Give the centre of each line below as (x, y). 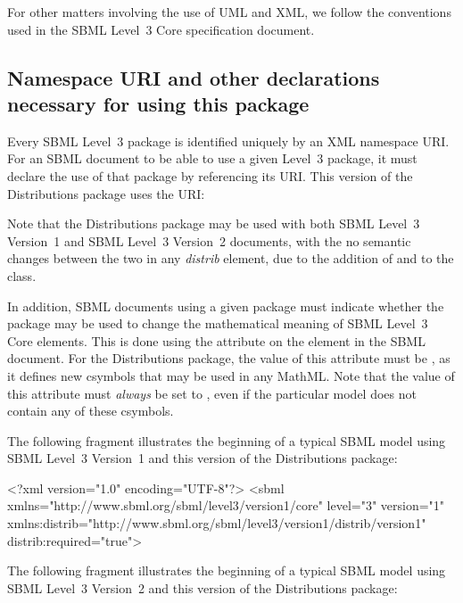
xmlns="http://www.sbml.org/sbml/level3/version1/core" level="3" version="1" (226, 505)
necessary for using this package (158, 103)
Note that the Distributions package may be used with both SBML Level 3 (214, 223)
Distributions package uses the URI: (106, 193)
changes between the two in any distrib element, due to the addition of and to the (231, 258)
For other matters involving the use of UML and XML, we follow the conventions (229, 12)
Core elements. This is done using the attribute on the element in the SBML (216, 340)
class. (22, 275)
